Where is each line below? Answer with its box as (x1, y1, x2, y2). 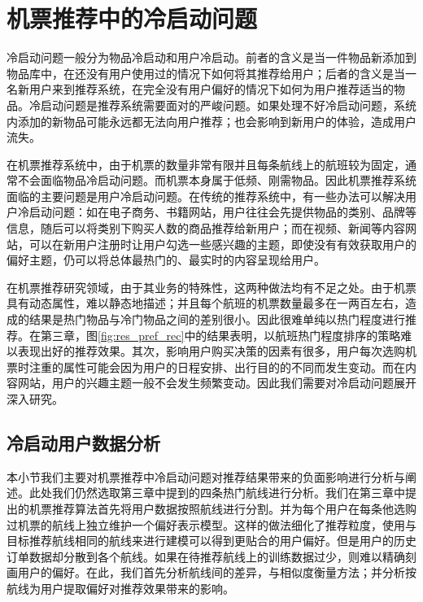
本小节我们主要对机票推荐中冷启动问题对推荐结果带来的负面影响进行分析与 (7, 468, 405, 485)
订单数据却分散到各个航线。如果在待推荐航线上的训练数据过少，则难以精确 (7, 547, 405, 565)
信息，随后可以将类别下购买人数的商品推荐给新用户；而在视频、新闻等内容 (7, 220, 405, 237)
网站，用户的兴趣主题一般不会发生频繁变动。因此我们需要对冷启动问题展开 (17, 374, 416, 391)
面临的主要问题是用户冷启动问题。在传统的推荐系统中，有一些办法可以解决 (7, 187, 405, 204)
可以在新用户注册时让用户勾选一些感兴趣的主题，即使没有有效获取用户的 (28, 235, 416, 252)
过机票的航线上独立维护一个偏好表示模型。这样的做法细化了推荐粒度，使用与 (7, 516, 416, 533)
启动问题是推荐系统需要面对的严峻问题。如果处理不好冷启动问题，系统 (40, 96, 416, 113)
